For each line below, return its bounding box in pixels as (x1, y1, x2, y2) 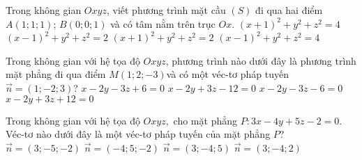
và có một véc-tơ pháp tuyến (166, 67, 289, 81)
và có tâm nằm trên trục (110, 16, 216, 31)
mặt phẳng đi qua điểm (6, 67, 106, 81)
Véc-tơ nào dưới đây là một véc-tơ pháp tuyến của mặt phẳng (6, 127, 271, 141)
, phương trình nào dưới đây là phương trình (165, 53, 356, 67)
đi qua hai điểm (255, 3, 323, 17)
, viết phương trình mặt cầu (106, 3, 226, 17)
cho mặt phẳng (173, 113, 237, 127)
